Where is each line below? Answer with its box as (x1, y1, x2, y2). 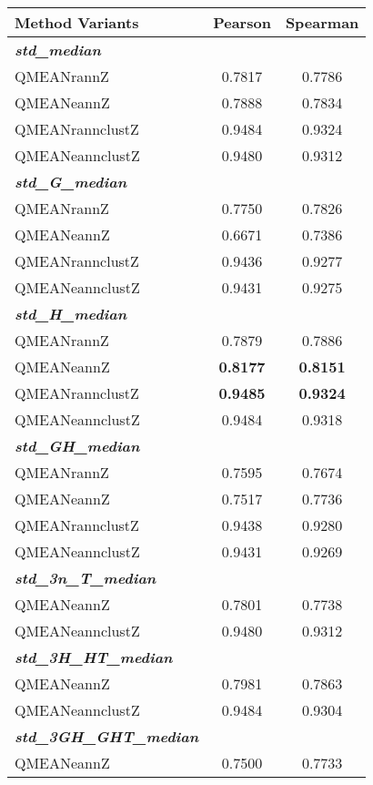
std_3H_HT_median (15, 647, 173, 668)
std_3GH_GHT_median (15, 726, 199, 747)
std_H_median (15, 303, 127, 324)
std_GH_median (15, 435, 140, 456)
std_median (15, 39, 101, 60)
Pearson (213, 12, 271, 33)
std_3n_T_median (15, 567, 156, 588)
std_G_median (15, 171, 127, 192)
